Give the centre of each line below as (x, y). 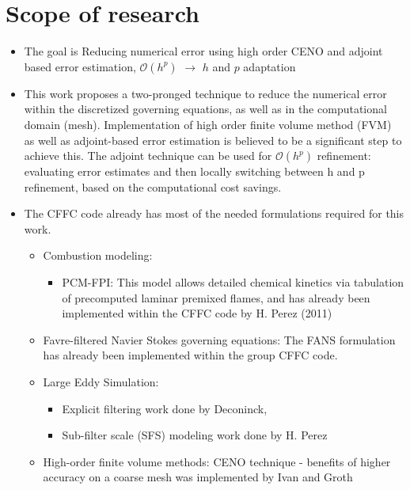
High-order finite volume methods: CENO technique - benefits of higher (217, 461)
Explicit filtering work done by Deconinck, (165, 408)
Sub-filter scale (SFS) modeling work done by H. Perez (195, 435)
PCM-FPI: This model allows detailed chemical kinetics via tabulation (233, 282)
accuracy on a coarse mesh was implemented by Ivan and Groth (198, 477)
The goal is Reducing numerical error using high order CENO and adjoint (203, 51)
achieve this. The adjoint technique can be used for (148, 156)
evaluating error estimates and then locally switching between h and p (194, 171)
